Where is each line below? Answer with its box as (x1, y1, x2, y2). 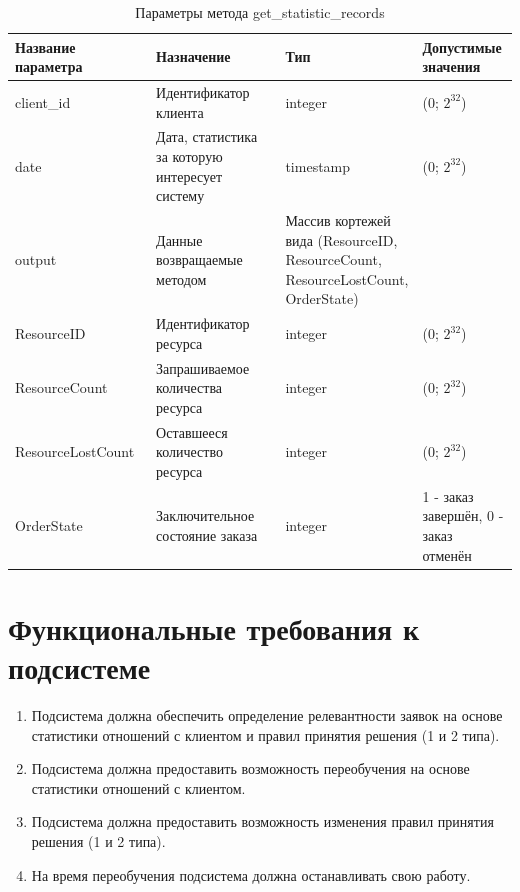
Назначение (156, 46, 231, 67)
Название (15, 36, 76, 57)
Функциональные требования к (8, 607, 420, 648)
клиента (156, 101, 204, 122)
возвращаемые (156, 249, 243, 270)
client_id (15, 91, 71, 112)
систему (156, 185, 205, 206)
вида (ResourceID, (285, 229, 398, 250)
